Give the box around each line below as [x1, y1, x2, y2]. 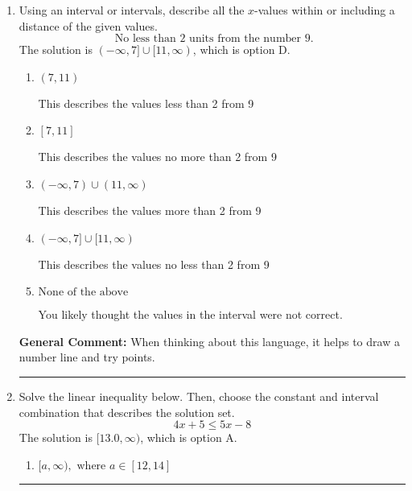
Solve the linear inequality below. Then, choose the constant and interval [19, 387, 379, 404]
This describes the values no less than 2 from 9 [38, 255, 270, 272]
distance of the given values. [19, 17, 158, 34]
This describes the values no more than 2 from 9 [38, 148, 277, 165]
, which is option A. [140, 429, 237, 446]
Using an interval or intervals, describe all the [19, 2, 245, 18]
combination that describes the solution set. [19, 403, 235, 420]
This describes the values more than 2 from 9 [38, 201, 262, 218]
